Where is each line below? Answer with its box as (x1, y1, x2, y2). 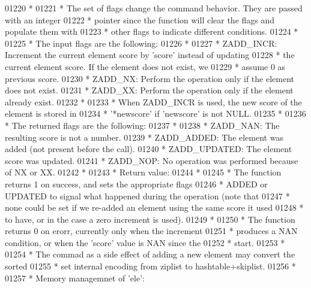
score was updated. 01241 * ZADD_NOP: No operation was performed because (5, 154, 298, 166)
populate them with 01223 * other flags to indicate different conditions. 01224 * (5, 25, 298, 38)
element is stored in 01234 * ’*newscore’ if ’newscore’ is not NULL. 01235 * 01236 (5, 107, 306, 120)
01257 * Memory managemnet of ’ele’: (5, 271, 145, 284)
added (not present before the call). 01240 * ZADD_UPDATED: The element (5, 143, 292, 155)
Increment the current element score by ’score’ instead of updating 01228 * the (5, 48, 295, 61)
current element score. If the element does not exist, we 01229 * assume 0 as (5, 60, 286, 72)
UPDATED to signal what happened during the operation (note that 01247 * (5, 189, 290, 202)
